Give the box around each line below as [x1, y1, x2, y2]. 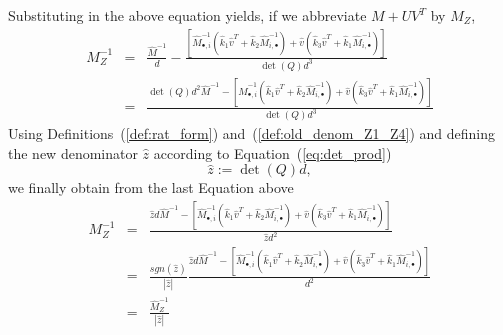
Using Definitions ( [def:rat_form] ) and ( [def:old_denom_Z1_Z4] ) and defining [8, 123, 496, 144]
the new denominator [8, 142, 138, 163]
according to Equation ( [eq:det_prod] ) [153, 142, 392, 163]
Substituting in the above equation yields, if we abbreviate [8, 5, 367, 25]
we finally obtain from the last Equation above [8, 177, 294, 198]
